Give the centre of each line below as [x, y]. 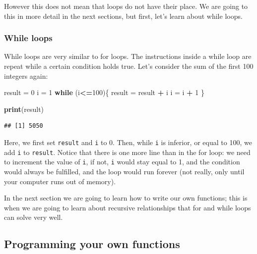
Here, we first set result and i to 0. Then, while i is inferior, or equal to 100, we [128, 142]
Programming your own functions [92, 244]
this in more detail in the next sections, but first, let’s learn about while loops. [123, 16]
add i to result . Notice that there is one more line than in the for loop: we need [127, 152]
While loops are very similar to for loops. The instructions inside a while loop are [128, 56]
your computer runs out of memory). [60, 181]
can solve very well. [33, 217]
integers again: [26, 76]
